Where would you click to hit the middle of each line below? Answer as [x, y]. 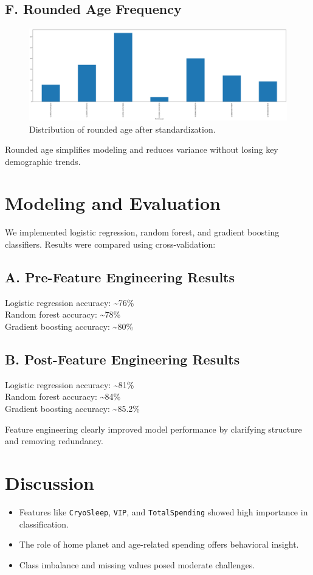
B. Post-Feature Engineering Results [122, 359]
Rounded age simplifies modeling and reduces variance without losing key [142, 149]
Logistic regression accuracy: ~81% [70, 384]
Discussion [50, 482]
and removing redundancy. [54, 441]
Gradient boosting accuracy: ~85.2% [72, 408]
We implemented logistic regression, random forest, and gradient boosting [142, 232]
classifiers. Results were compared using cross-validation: [110, 244]
